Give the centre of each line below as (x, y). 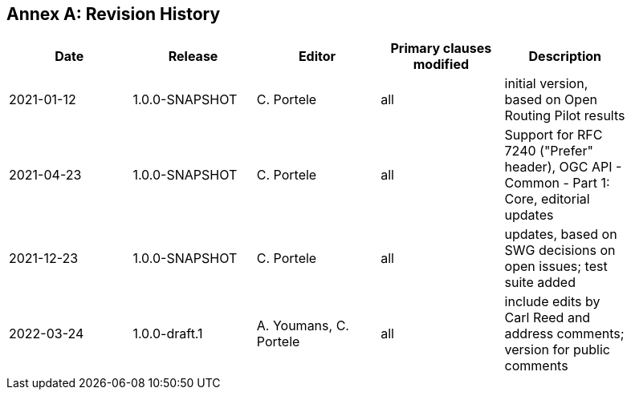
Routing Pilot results (565, 116)
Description (565, 57)
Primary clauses (441, 48)
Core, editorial (547, 199)
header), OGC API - (563, 167)
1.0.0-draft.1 (168, 334)
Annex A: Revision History (114, 14)
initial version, (546, 84)
